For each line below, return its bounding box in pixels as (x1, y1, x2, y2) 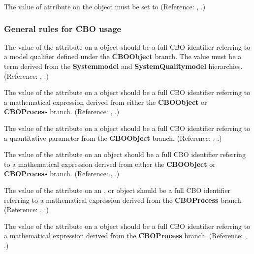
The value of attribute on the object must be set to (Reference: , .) (4, 1, 206, 11)
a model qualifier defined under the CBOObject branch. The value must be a (4, 51, 242, 62)
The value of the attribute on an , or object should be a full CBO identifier (4, 185, 231, 195)
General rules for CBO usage (4, 22, 122, 34)
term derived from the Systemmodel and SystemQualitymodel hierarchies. (4, 61, 243, 71)
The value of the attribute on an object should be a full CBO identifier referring (4, 149, 246, 159)
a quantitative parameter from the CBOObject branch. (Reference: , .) (4, 132, 222, 143)
